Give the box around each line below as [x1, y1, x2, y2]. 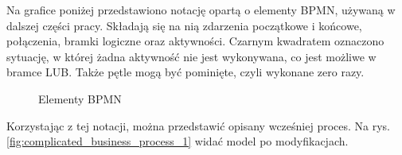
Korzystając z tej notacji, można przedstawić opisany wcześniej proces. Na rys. [6, 117, 391, 134]
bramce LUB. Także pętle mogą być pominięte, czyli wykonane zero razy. [6, 64, 365, 80]
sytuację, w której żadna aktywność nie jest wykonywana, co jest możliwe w [6, 48, 377, 64]
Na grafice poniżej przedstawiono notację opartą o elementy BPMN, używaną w [6, 2, 396, 17]
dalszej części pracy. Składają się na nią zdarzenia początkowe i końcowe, [6, 17, 362, 33]
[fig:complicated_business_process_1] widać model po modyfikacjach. [6, 133, 349, 149]
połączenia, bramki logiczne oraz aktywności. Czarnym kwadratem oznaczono [6, 33, 384, 49]
